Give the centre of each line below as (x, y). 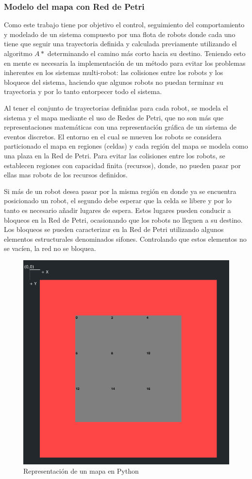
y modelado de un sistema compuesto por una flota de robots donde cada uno (120, 34)
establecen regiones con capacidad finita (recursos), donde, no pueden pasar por (122, 165)
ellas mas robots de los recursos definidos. (66, 175)
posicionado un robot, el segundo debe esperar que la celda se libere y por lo (118, 201)
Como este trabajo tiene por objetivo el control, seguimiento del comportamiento (124, 25)
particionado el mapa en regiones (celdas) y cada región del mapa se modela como (126, 146)
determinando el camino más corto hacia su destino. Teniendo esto (146, 53)
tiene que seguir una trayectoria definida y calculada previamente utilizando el (120, 44)
